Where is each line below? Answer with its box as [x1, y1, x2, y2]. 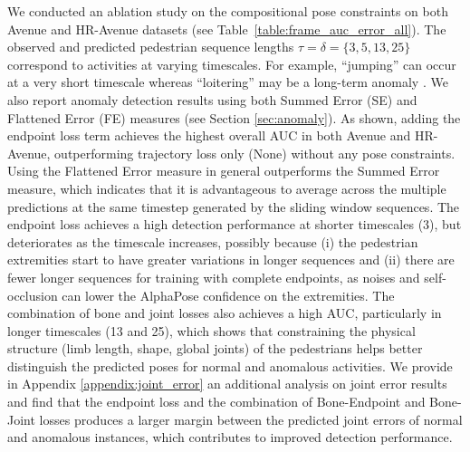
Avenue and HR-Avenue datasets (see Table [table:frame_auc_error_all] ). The [7, 19, 446, 38]
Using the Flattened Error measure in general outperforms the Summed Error [7, 161, 440, 180]
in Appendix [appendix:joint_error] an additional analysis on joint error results [7, 374, 447, 393]
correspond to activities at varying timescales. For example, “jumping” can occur [7, 54, 456, 73]
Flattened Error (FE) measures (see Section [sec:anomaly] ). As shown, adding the [7, 108, 461, 127]
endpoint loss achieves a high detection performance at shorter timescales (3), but [7, 215, 462, 234]
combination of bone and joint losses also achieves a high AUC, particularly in [7, 303, 442, 322]
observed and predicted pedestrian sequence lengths [7, 37, 294, 56]
